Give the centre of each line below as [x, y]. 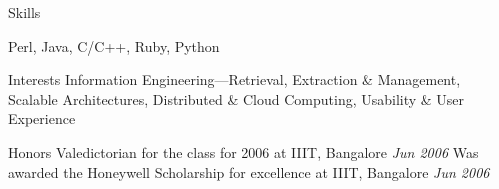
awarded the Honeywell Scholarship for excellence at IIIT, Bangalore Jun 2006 [249, 171]
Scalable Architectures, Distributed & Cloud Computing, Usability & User [236, 98]
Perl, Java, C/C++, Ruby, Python [114, 45]
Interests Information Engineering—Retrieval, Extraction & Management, [234, 79]
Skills [24, 12]
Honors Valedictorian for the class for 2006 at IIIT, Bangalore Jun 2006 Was [243, 151]
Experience [42, 118]
